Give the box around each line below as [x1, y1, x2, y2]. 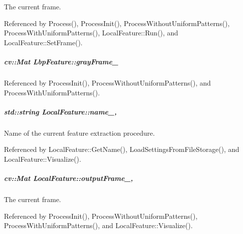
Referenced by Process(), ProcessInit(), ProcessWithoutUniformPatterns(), [4, 18, 230, 28]
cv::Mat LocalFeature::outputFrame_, [4, 173, 133, 183]
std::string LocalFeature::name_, [4, 106, 117, 117]
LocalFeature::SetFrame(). [4, 37, 83, 47]
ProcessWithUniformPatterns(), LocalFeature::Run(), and [4, 28, 179, 38]
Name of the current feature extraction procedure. [4, 127, 155, 138]
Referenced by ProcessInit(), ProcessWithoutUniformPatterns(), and [4, 77, 211, 88]
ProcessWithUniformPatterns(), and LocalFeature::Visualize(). [4, 220, 193, 231]
